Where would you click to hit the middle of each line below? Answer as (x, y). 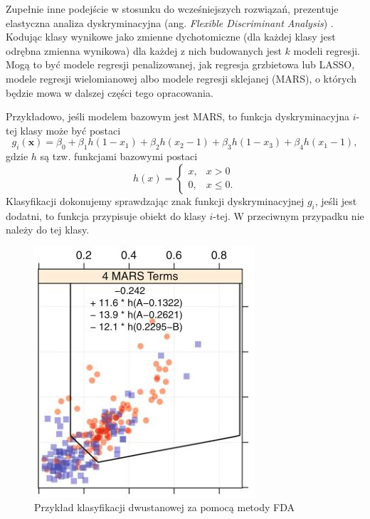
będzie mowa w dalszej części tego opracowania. (110, 92)
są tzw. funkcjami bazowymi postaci (119, 156)
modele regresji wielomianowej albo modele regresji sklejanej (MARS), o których (181, 78)
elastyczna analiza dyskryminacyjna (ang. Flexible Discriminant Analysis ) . (170, 22)
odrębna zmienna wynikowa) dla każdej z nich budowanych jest (144, 50)
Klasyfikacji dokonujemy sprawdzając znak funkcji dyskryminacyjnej (155, 200)
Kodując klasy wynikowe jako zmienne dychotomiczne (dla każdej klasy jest (171, 37)
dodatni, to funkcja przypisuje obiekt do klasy (106, 215)
